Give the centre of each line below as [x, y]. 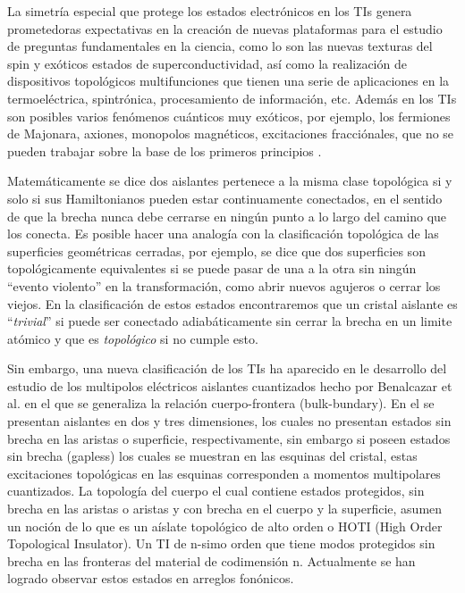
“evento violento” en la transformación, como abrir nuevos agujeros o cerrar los [224, 285]
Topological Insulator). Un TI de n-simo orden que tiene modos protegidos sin [221, 543]
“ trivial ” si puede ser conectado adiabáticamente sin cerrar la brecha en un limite [230, 321]
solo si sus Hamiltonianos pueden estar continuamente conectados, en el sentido [225, 198]
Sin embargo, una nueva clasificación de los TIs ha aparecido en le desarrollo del [227, 368]
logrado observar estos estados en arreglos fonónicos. [151, 578]
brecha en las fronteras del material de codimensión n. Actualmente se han [211, 560]
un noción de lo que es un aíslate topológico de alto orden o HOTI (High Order [225, 526]
